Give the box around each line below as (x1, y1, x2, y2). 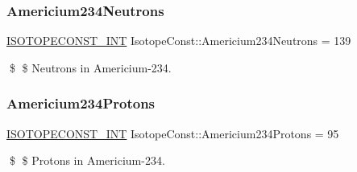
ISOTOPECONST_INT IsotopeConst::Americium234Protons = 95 (6, 125, 339, 141)
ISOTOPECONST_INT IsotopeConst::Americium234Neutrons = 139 (6, 32, 351, 49)
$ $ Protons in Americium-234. (9, 152, 165, 169)
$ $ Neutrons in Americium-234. (9, 59, 172, 76)
